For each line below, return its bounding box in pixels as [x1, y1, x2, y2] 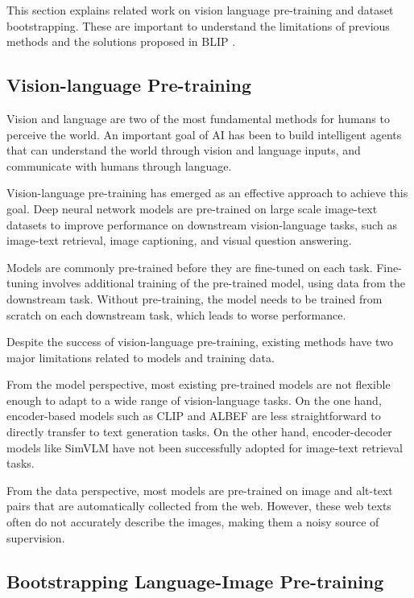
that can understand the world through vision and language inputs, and [6, 142, 361, 159]
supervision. [6, 529, 65, 546]
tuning [6, 274, 39, 291]
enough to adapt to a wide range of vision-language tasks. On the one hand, [6, 391, 382, 408]
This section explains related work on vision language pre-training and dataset [6, 2, 394, 18]
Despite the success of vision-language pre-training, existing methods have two [6, 333, 393, 350]
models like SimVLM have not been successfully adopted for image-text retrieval [6, 439, 403, 456]
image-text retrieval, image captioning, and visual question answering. [6, 232, 352, 249]
